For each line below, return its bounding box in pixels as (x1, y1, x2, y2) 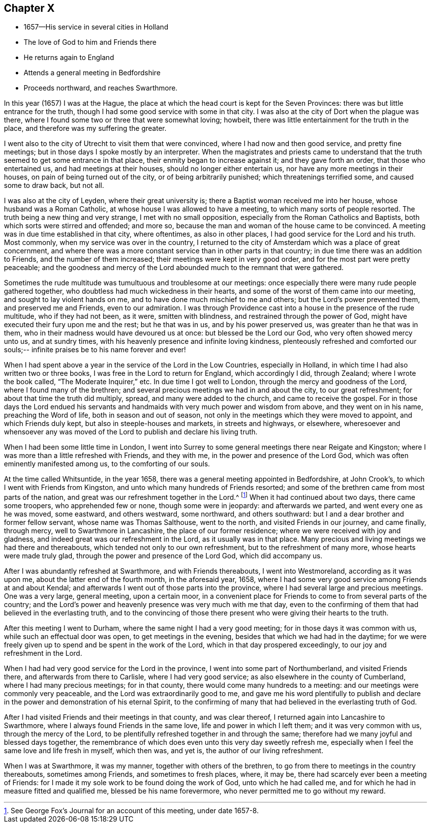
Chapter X (4, 2, 55, 14)
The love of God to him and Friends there (24, 38, 156, 47)
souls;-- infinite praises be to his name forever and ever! (4, 345, 186, 354)
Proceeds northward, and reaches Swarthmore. (24, 84, 178, 92)
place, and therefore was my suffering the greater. (4, 124, 167, 133)
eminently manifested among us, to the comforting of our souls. (4, 459, 210, 468)
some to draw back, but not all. (4, 181, 104, 190)
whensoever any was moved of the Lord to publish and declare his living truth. (4, 428, 258, 436)
